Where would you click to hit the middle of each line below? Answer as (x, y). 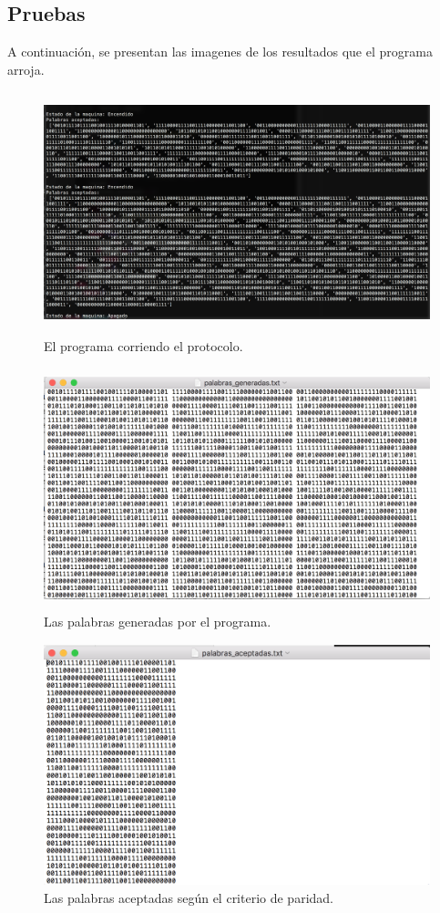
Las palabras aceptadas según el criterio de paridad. (189, 898)
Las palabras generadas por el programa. (158, 622)
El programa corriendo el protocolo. (143, 345)
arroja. (26, 69)
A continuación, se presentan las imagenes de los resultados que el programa (220, 52)
